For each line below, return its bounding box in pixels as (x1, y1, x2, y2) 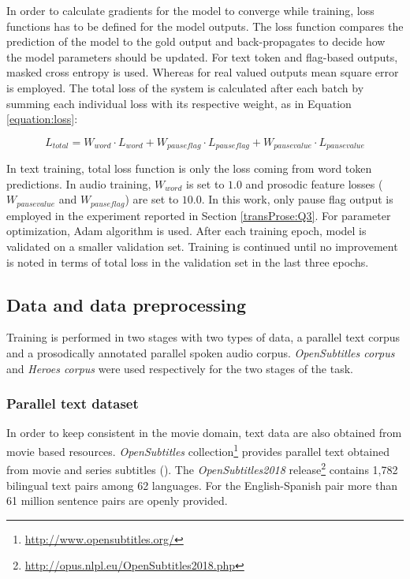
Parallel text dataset (6, 394, 139, 413)
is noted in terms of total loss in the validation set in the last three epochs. (6, 253, 369, 270)
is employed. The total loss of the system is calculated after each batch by (6, 79, 364, 95)
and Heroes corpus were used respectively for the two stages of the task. (6, 360, 353, 376)
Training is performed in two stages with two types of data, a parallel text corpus (6, 329, 401, 346)
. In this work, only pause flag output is (201, 191, 393, 207)
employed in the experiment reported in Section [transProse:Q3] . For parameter (6, 207, 391, 223)
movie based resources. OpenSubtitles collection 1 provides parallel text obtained (6, 441, 390, 459)
